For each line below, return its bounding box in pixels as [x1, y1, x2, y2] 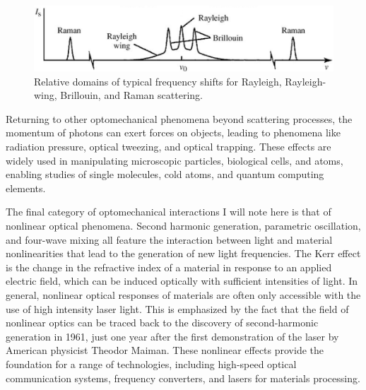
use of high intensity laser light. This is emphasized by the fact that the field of [6, 301, 349, 316]
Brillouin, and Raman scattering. [60, 88, 203, 102]
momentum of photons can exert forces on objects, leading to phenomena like [6, 125, 341, 140]
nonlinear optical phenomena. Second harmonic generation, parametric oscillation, [6, 218, 361, 233]
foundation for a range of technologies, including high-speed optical [6, 356, 297, 371]
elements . [6, 180, 46, 195]
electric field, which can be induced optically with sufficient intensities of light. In [6, 273, 358, 288]
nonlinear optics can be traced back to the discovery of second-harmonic [6, 315, 319, 330]
